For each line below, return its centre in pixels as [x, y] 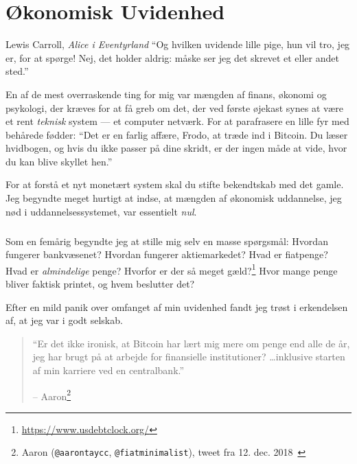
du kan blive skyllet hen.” [59, 161]
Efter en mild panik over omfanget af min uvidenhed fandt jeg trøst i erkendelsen [177, 306]
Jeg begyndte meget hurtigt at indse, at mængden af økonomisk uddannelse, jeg [174, 198]
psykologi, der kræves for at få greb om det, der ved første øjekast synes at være [174, 107]
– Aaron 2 [52, 395]
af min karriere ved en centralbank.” [108, 370]
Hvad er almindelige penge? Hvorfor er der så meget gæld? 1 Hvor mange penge [172, 269]
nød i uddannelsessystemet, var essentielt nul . [101, 211]
